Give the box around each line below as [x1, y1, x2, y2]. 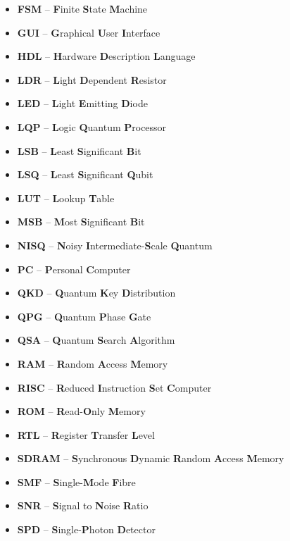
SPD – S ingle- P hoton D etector [17, 522, 156, 537]
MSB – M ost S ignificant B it [17, 214, 145, 229]
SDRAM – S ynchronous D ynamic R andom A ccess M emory [17, 451, 284, 466]
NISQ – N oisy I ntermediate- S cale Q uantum [17, 237, 213, 252]
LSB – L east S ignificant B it [17, 143, 141, 158]
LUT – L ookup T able [17, 190, 115, 205]
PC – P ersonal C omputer [17, 261, 131, 276]
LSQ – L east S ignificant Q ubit [17, 167, 153, 182]
